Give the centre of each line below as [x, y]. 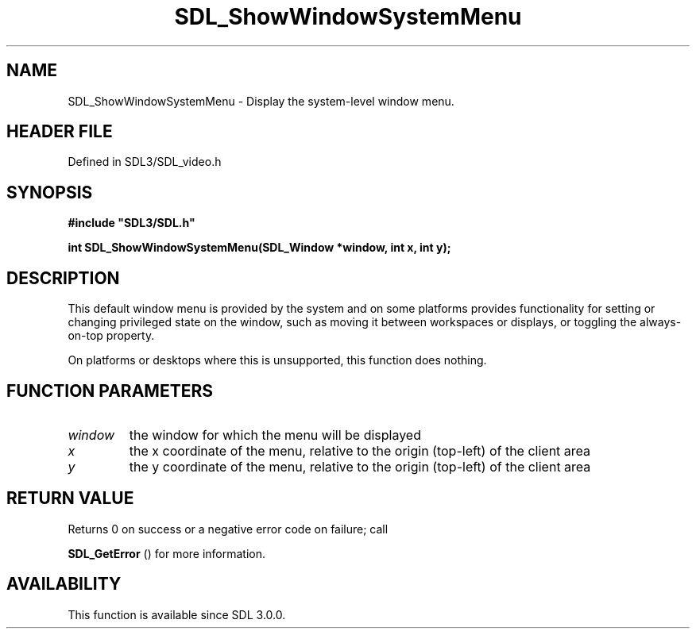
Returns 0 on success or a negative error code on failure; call [228, 529]
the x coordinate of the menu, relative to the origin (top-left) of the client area [360, 450]
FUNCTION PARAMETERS [110, 391]
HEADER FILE [60, 132]
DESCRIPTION [63, 278]
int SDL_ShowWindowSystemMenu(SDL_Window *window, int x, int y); [259, 248]
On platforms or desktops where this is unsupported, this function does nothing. [277, 360]
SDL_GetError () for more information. [167, 553]
